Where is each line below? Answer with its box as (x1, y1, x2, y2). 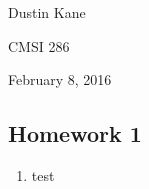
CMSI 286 (8, 35, 70, 56)
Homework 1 (8, 118, 142, 149)
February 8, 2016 (8, 69, 112, 90)
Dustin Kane (8, 2, 86, 22)
